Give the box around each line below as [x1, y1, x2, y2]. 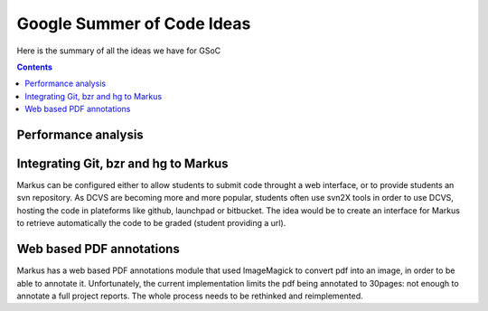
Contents [16, 61, 53, 72]
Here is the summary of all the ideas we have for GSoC [16, 45, 221, 56]
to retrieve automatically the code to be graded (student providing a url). [16, 218, 286, 229]
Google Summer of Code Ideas [16, 14, 251, 33]
